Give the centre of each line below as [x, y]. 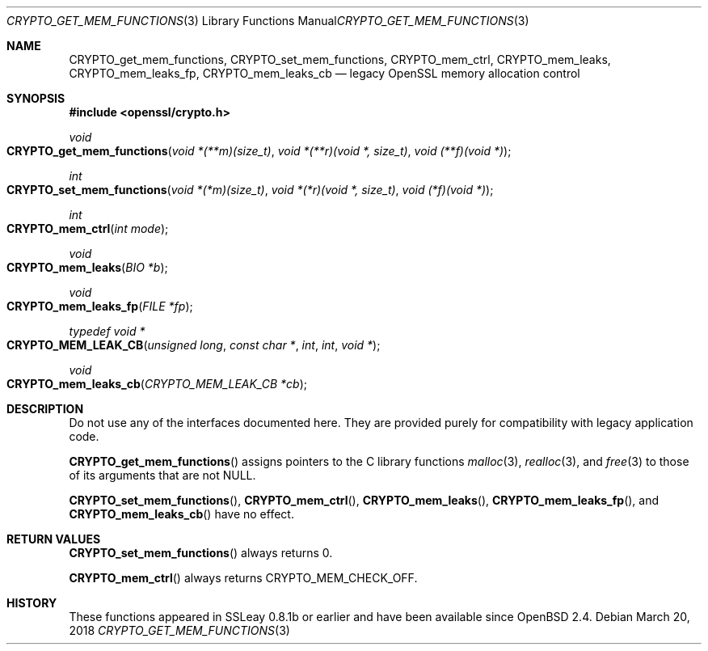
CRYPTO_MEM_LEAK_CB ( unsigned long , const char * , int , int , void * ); [194, 345]
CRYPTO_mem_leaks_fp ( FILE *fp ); [100, 306]
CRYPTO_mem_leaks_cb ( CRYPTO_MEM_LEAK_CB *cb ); [157, 384]
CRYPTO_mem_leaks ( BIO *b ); [87, 267]
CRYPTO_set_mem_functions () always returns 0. [201, 553]
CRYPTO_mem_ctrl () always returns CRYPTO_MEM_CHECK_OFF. [243, 578]
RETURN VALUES [54, 539]
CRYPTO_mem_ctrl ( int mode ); [88, 228]
